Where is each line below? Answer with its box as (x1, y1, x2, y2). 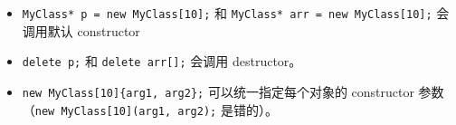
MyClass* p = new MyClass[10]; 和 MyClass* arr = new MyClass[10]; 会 (22, 4, 450, 22)
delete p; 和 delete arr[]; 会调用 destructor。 (22, 52, 302, 71)
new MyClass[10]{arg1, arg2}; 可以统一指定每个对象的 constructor (22, 82, 414, 101)
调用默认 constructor (22, 21, 140, 40)
